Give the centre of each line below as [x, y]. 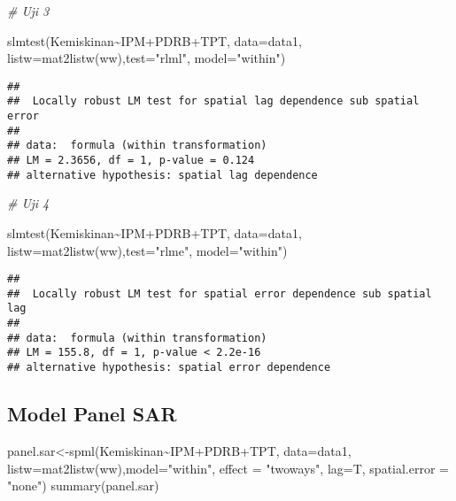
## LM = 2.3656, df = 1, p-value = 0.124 [131, 161]
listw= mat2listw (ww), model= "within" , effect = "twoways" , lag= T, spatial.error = [228, 468]
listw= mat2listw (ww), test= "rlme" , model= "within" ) [147, 250]
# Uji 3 [28, 11]
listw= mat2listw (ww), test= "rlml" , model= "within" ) [147, 58]
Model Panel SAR [92, 414]
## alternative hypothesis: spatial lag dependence [162, 175]
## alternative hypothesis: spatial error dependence [169, 368]
